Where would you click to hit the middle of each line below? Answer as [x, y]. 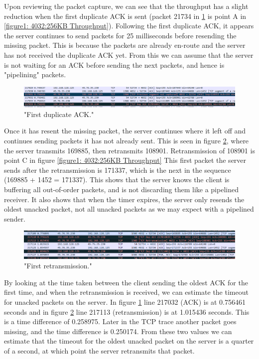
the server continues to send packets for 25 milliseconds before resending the [120, 35]
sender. [15, 218]
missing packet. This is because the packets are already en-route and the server [125, 45]
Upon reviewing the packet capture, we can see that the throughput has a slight [126, 6]
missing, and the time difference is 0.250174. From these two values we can [118, 331]
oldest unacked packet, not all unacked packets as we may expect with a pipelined [129, 209]
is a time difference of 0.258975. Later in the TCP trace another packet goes [120, 321]
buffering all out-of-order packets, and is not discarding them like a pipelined [121, 189]
